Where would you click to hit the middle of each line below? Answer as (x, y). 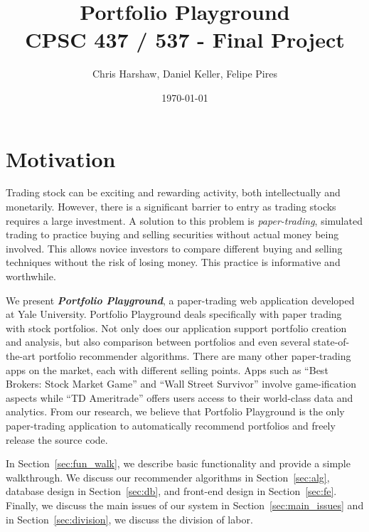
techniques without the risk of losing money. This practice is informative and (173, 262)
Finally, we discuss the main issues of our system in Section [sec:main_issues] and (185, 505)
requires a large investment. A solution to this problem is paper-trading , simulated (184, 220)
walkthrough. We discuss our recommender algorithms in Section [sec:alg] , (168, 477)
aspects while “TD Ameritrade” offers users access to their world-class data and (180, 397)
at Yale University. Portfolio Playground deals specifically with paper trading (174, 314)
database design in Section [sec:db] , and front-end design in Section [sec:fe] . (171, 491)
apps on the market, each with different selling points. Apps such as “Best (167, 369)
